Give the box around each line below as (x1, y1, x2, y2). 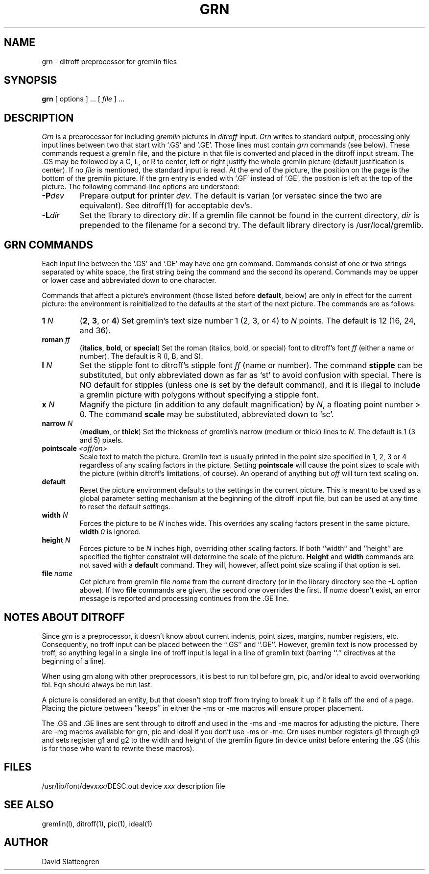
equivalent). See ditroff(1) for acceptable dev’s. (79, 200, 253, 211)
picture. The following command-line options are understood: (42, 182, 240, 191)
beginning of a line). (42, 656, 106, 665)
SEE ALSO (4, 799, 54, 811)
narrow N (42, 419, 73, 428)
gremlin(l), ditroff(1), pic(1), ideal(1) (42, 819, 152, 828)
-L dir (42, 210, 60, 221)
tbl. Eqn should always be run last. (42, 680, 152, 689)
